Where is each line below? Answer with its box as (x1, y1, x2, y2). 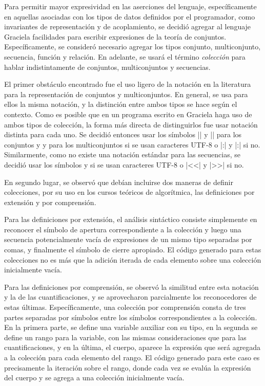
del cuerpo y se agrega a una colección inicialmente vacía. (4, 372, 185, 383)
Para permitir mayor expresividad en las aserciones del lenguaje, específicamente (4, 1, 257, 11)
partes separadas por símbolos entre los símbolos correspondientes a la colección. (4, 311, 257, 322)
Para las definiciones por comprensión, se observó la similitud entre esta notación (4, 281, 259, 292)
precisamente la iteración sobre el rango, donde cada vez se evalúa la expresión (4, 362, 251, 373)
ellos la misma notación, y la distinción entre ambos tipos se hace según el (4, 99, 237, 109)
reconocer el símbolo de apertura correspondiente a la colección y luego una (4, 224, 241, 234)
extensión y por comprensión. (4, 196, 96, 207)
